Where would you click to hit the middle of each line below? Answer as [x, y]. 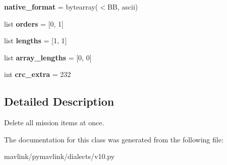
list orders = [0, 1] [34, 23]
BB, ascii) [123, 7]
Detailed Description [59, 101]
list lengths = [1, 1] [36, 40]
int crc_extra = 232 [38, 74]
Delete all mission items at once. [54, 122]
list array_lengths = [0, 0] [48, 57]
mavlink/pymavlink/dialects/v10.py [60, 156]
